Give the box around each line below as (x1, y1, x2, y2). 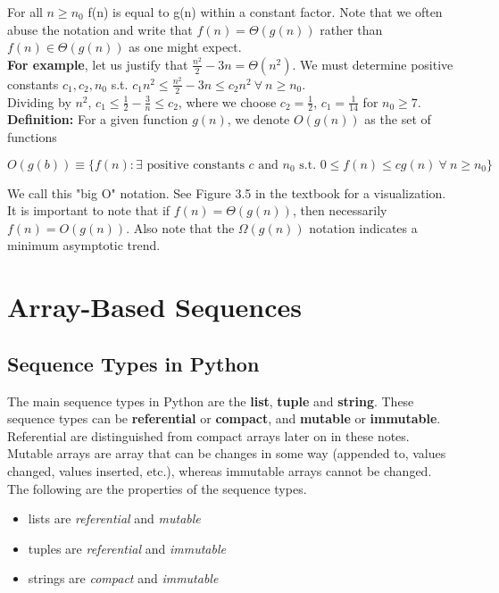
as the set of (364, 110, 431, 129)
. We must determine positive (292, 54, 453, 73)
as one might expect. (129, 38, 242, 56)
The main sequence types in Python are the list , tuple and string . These (7, 391, 414, 410)
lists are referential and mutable (28, 509, 201, 528)
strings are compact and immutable (28, 569, 219, 588)
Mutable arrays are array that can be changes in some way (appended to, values (7, 444, 446, 463)
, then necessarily (292, 201, 387, 220)
